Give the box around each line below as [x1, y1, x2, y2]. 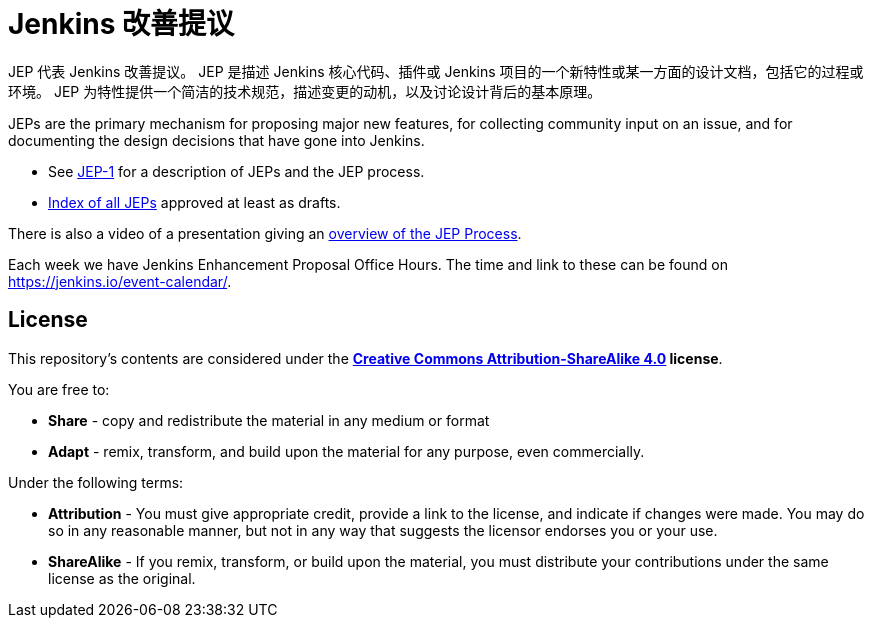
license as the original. [48, 569, 196, 587]
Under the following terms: [8, 473, 184, 491]
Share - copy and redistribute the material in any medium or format [48, 411, 490, 429]
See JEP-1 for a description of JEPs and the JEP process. [48, 162, 425, 180]
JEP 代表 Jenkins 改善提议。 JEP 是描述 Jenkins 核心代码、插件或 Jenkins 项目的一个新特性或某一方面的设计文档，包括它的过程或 [8, 62, 864, 80]
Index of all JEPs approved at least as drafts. [48, 193, 341, 211]
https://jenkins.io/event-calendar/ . [8, 272, 232, 290]
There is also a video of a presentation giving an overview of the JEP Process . [8, 224, 522, 242]
